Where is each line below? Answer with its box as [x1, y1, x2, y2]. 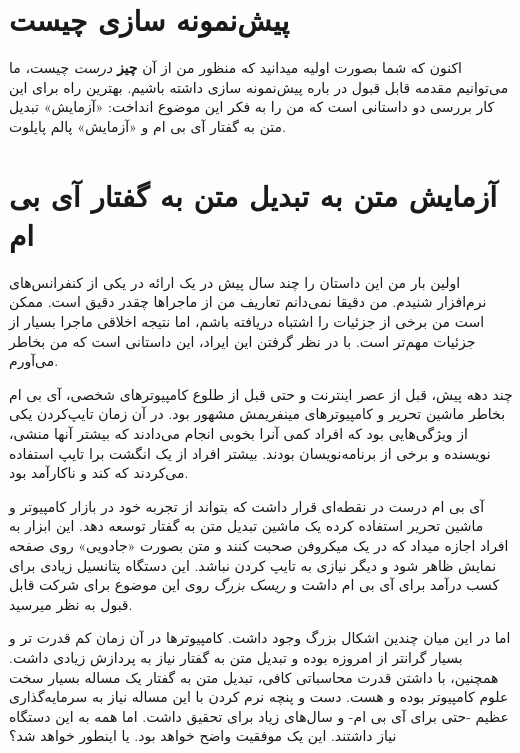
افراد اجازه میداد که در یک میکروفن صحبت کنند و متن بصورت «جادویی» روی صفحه [9, 534, 509, 555]
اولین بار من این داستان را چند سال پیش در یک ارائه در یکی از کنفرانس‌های [9, 271, 461, 292]
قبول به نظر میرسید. [9, 593, 133, 614]
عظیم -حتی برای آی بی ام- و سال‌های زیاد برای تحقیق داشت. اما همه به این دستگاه [9, 705, 509, 726]
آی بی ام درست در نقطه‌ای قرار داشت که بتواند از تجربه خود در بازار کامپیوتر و [9, 495, 485, 516]
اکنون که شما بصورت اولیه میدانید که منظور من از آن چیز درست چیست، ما [9, 57, 462, 78]
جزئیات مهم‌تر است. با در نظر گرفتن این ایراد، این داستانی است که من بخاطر [9, 330, 476, 351]
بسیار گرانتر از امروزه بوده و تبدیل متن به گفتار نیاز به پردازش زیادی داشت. [9, 646, 463, 667]
